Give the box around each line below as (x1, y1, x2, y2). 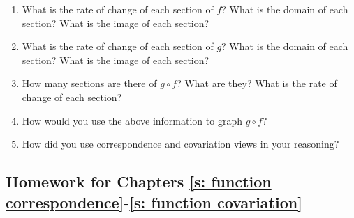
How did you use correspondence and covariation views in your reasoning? (22, 137, 339, 151)
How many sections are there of (22, 76, 157, 91)
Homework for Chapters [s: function (6, 171, 272, 192)
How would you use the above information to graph (22, 113, 242, 127)
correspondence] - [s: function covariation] (6, 191, 302, 212)
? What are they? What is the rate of (177, 76, 337, 91)
